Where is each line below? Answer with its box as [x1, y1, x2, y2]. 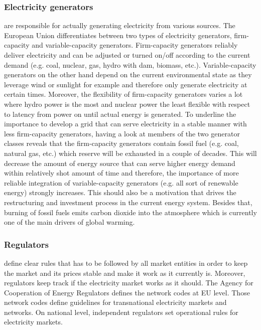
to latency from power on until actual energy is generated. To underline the [4, 108, 236, 119]
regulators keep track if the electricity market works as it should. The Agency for [4, 277, 253, 288]
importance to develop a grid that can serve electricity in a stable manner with [4, 118, 247, 129]
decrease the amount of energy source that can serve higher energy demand [4, 157, 235, 168]
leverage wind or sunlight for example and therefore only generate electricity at [4, 79, 247, 89]
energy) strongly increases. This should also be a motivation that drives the [4, 187, 236, 198]
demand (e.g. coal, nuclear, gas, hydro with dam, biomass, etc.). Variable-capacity [4, 59, 256, 70]
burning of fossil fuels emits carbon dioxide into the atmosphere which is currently [4, 207, 257, 217]
